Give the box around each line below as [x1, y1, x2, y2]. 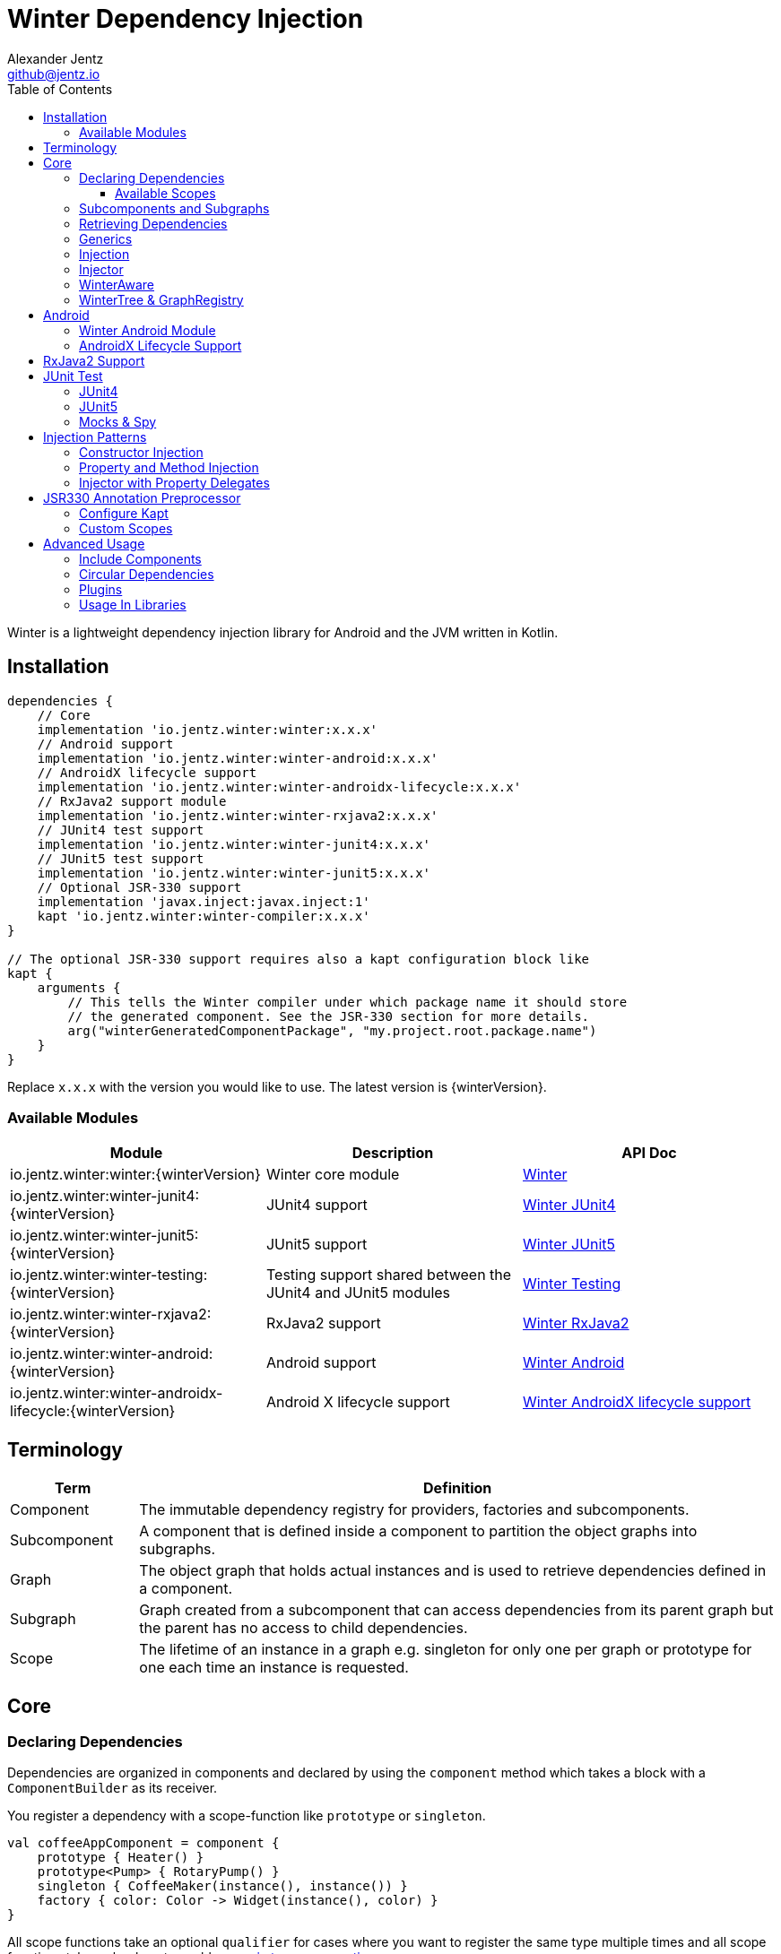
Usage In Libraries [79, 596, 187, 612]
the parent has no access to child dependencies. [139, 1619, 468, 1638]
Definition [423, 1479, 492, 1498]
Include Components [79, 550, 202, 566]
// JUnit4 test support [37, 822, 204, 837]
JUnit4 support [265, 1196, 368, 1215]
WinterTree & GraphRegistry [79, 291, 244, 307]
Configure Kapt [79, 505, 169, 521]
